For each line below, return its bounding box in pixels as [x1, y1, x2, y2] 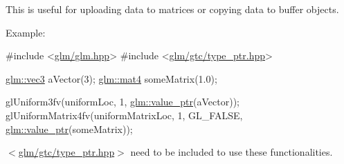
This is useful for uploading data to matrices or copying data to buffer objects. [6, 2, 339, 16]
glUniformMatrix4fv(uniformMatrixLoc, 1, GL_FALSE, [6, 107, 243, 122]
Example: [6, 25, 46, 39]
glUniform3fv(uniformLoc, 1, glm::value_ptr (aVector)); [6, 94, 239, 109]
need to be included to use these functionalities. [130, 145, 333, 159]
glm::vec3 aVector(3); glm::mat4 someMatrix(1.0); [6, 71, 217, 85]
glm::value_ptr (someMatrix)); [6, 121, 133, 136]
